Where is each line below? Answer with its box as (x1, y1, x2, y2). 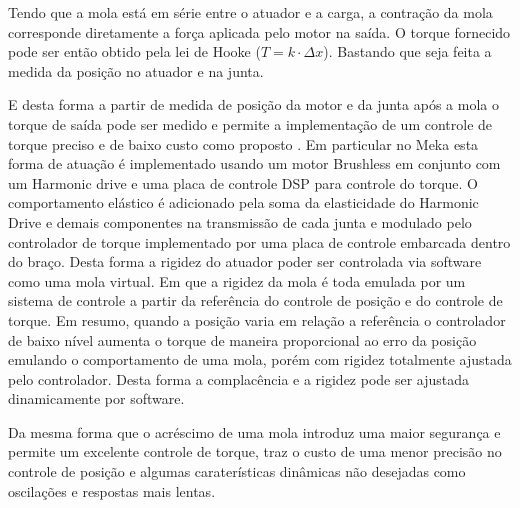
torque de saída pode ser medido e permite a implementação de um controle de (8, 113, 493, 134)
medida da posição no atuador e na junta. (8, 60, 264, 81)
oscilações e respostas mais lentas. (8, 480, 216, 501)
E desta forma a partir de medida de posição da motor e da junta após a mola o (8, 94, 499, 115)
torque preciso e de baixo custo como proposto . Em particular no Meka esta (8, 133, 479, 154)
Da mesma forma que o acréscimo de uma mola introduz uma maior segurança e (8, 421, 501, 442)
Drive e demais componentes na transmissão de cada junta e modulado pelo (8, 211, 472, 232)
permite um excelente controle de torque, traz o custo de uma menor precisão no (8, 441, 502, 462)
